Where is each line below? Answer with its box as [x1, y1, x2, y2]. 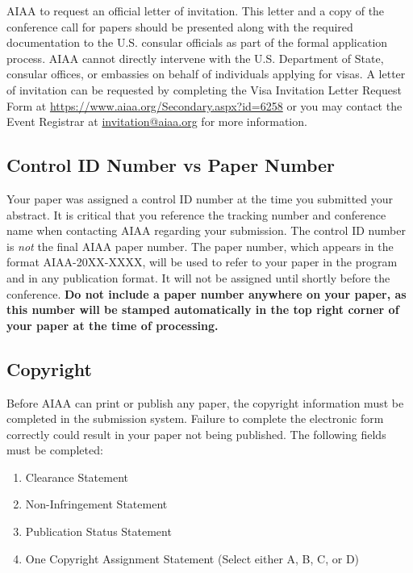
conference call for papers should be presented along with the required [6, 18, 353, 35]
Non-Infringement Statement [25, 496, 168, 512]
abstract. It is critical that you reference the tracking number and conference [6, 206, 386, 223]
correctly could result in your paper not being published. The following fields [6, 425, 386, 442]
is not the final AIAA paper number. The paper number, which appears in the [6, 237, 394, 254]
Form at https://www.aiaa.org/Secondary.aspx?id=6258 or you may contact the [6, 97, 403, 114]
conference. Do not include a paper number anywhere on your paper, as [6, 285, 407, 302]
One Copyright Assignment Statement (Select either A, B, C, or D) [25, 550, 360, 567]
